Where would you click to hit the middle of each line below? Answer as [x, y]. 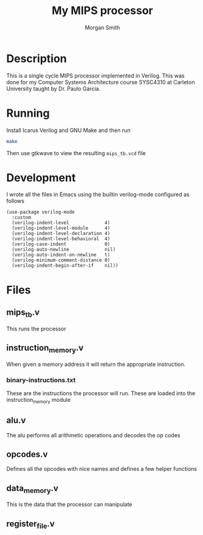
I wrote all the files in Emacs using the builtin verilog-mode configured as [98, 195]
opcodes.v [27, 454]
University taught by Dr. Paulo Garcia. [53, 89]
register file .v [30, 524]
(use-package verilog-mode [41, 212]
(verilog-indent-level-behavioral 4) [61, 239]
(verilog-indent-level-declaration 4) [61, 234]
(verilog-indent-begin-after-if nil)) [65, 266]
